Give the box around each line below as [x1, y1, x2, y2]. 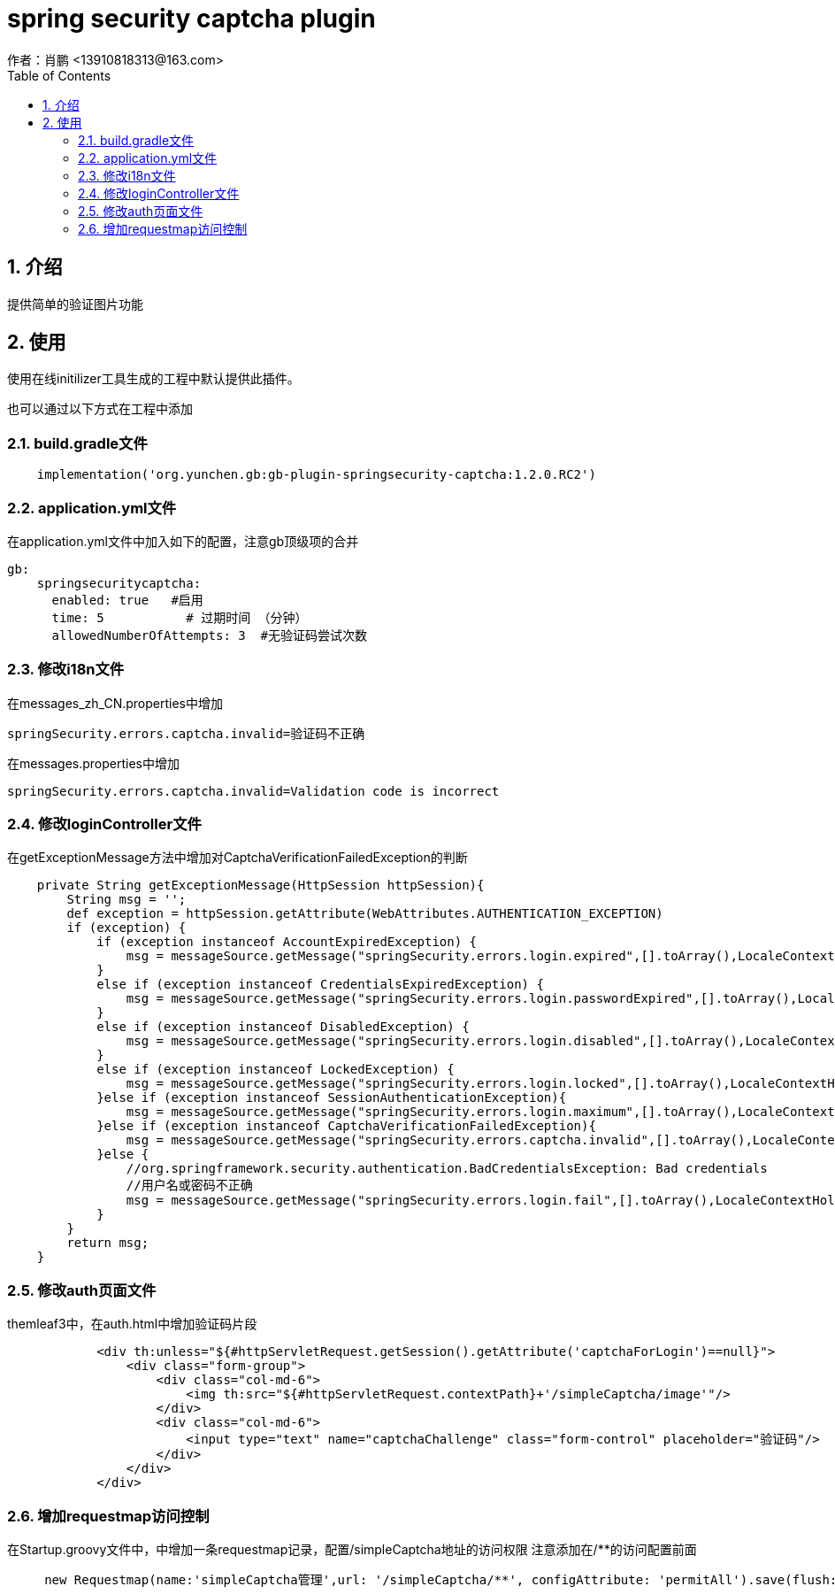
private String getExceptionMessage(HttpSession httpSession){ [36, 878, 485, 893]
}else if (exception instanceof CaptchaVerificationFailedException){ [96, 1119, 596, 1134]
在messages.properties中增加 [7, 755, 180, 771]
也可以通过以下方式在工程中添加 [7, 401, 193, 417]
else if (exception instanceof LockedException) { [96, 1062, 455, 1077]
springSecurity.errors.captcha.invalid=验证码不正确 [7, 726, 365, 741]
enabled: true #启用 [51, 592, 203, 607]
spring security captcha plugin [7, 4, 376, 34]
